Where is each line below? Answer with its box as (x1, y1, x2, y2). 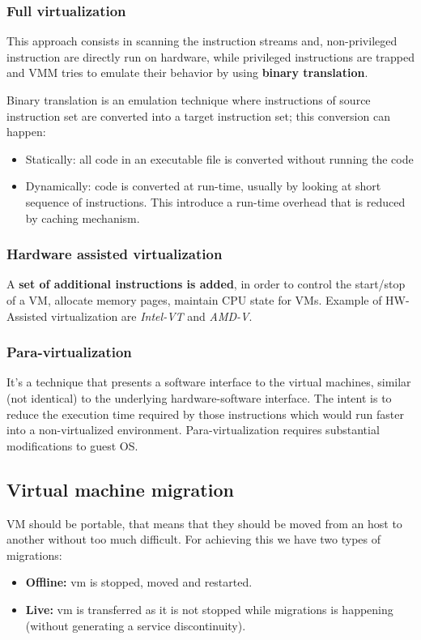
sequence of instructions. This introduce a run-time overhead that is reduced (25, 193, 406, 210)
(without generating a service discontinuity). (25, 617, 246, 634)
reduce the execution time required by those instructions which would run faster (6, 405, 404, 422)
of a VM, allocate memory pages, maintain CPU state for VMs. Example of (6, 291, 382, 308)
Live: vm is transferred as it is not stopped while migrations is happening (25, 600, 393, 617)
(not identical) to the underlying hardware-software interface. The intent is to (6, 389, 392, 406)
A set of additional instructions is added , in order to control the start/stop (6, 275, 406, 292)
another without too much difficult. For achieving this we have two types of (6, 531, 381, 548)
